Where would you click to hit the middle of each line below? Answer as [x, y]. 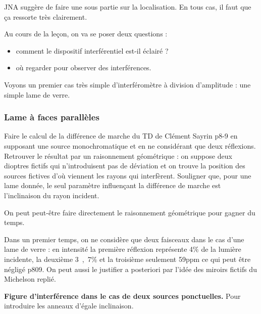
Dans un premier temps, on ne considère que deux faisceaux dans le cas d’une [124, 239]
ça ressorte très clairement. [46, 16]
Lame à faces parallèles [52, 117]
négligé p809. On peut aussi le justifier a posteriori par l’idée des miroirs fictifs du [130, 269]
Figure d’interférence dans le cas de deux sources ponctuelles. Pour [122, 296]
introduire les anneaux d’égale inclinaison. [69, 306]
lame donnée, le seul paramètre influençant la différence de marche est [113, 185]
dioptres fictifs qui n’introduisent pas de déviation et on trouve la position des [125, 166]
